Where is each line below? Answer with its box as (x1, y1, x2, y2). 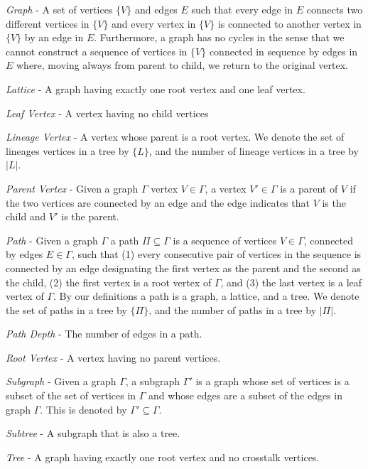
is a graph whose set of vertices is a (195, 374, 350, 389)
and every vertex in (112, 16, 196, 31)
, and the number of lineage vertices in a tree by (148, 143, 359, 158)
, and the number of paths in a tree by (148, 302, 317, 317)
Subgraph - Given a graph (6, 374, 117, 389)
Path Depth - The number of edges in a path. (6, 326, 202, 341)
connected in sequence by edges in (209, 43, 358, 58)
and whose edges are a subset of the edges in (148, 388, 343, 403)
